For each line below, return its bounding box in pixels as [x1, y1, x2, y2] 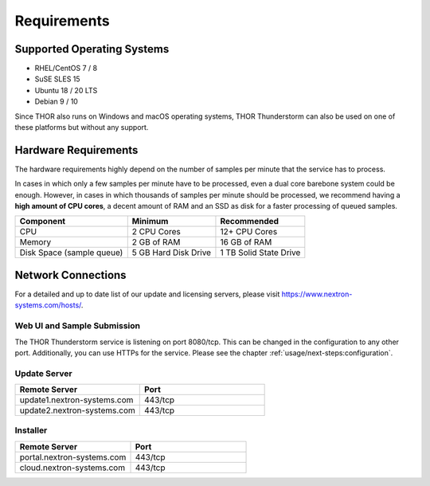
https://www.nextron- [281, 289, 353, 299]
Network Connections [14, 268, 127, 282]
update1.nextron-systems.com [19, 394, 134, 406]
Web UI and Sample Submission [14, 320, 141, 331]
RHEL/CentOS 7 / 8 [34, 64, 98, 73]
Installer [14, 425, 48, 436]
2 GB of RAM [131, 237, 181, 248]
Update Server [14, 367, 72, 378]
